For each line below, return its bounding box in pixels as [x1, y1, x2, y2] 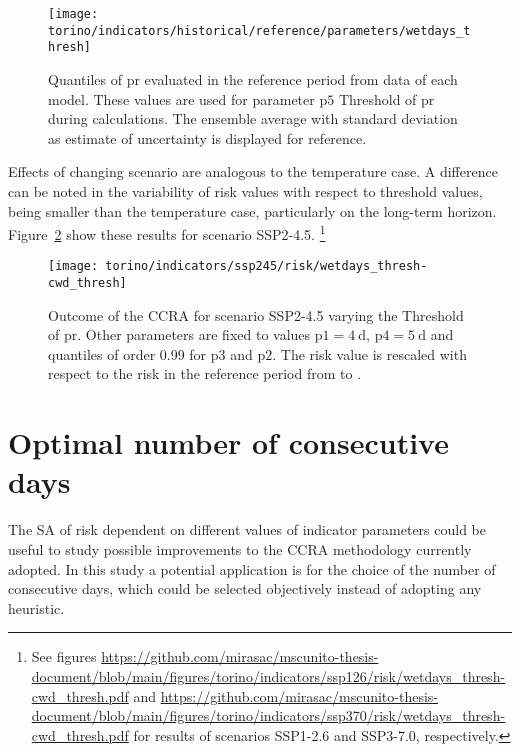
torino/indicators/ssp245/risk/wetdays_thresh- [105, 259, 428, 274]
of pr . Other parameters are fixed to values [48, 324, 311, 345]
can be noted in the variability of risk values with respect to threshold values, [8, 180, 483, 201]
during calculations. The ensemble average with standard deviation [48, 108, 458, 129]
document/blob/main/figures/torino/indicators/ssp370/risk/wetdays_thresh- [31, 705, 506, 726]
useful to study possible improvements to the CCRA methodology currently [8, 538, 472, 559]
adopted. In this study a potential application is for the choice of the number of [8, 558, 496, 579]
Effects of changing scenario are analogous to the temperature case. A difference [8, 161, 498, 182]
